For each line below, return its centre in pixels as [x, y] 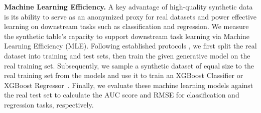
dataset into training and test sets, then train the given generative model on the [127, 55]
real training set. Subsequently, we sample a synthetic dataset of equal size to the [129, 65]
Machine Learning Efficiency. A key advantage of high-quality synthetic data [128, 6]
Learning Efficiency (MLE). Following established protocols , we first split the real [130, 46]
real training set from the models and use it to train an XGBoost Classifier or [124, 75]
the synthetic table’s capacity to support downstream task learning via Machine [127, 36]
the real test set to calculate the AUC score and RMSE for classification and [122, 95]
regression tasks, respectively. [49, 104]
